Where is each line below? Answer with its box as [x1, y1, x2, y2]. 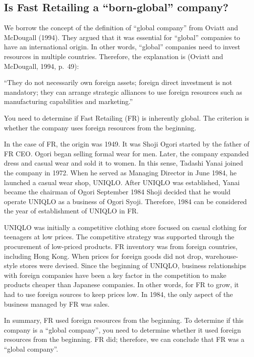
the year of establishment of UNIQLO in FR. [4, 206, 139, 216]
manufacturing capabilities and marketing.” [4, 96, 133, 106]
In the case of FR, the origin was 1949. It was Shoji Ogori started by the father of [4, 139, 250, 149]
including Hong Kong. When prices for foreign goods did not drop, [4, 251, 203, 261]
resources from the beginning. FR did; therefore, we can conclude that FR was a [4, 334, 245, 344]
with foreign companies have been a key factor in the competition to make [4, 270, 227, 280]
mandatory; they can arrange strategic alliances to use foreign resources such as [4, 86, 242, 97]
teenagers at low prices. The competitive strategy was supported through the [4, 231, 234, 242]
